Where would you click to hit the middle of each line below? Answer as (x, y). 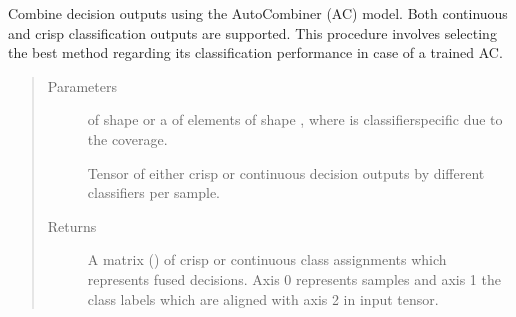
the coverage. (127, 138)
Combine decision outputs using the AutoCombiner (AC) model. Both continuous (258, 13)
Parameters (82, 85)
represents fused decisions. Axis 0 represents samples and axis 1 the (294, 278)
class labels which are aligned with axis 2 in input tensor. (263, 298)
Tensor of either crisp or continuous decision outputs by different (286, 172)
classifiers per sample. (153, 192)
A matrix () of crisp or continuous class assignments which (267, 259)
